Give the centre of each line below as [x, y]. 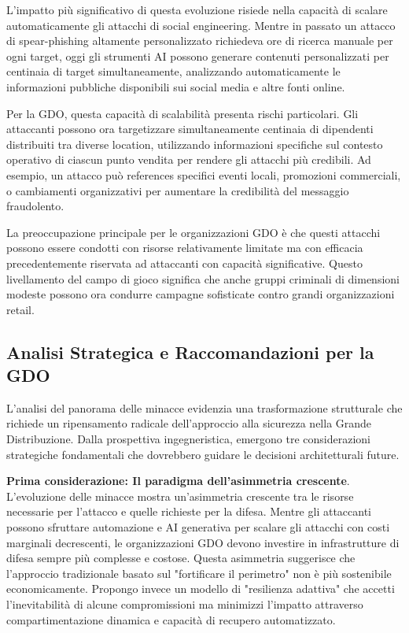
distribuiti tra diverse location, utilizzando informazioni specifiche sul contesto [195, 144]
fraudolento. [35, 206]
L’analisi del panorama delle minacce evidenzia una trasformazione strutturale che [204, 407]
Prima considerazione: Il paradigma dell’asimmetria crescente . [178, 481]
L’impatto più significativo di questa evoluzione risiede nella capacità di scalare [197, 9]
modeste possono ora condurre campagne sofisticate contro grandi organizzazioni [201, 294]
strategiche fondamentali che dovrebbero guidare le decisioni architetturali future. [203, 454]
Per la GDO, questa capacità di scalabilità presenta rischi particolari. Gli [182, 113]
